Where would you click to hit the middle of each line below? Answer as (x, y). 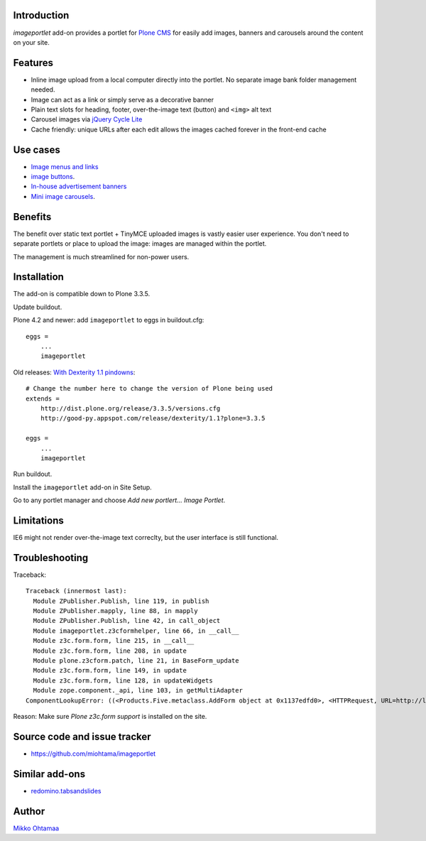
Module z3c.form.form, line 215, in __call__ (114, 641)
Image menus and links (65, 166)
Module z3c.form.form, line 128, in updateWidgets (123, 680)
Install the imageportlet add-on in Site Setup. (82, 487)
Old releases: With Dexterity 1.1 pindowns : (74, 372)
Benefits (32, 217)
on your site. (31, 42)
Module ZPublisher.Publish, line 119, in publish (121, 601)
